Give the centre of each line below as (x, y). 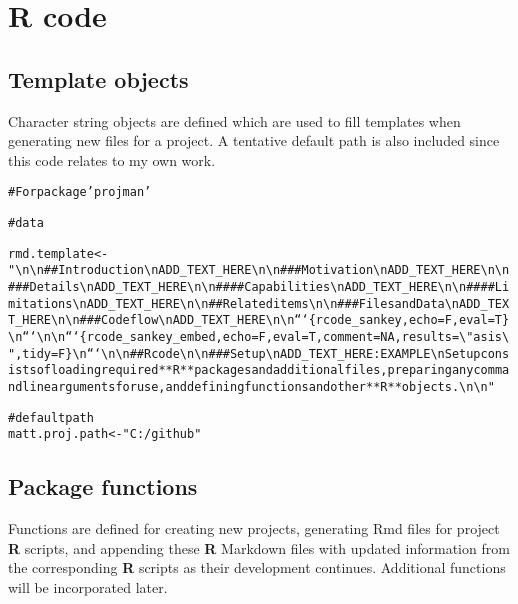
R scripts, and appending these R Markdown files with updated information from (259, 547)
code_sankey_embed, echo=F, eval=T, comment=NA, (247, 336)
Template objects (98, 78)
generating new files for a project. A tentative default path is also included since (254, 140)
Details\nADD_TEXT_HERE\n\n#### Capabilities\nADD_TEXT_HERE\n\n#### (262, 286)
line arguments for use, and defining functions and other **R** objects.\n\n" (258, 386)
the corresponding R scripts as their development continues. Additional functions (257, 567)
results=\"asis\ (455, 336)
